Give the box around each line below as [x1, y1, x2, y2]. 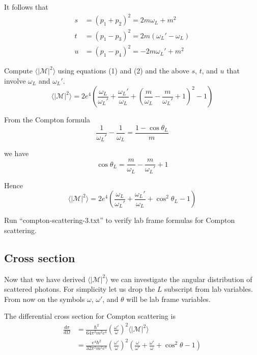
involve [4, 75, 26, 86]
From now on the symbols [4, 293, 85, 304]
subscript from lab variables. [164, 284, 253, 294]
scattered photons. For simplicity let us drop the [4, 284, 155, 294]
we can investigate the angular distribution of [110, 273, 252, 284]
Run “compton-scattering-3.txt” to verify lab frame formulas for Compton [4, 215, 235, 225]
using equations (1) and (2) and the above [58, 65, 189, 76]
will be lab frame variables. [126, 293, 211, 304]
